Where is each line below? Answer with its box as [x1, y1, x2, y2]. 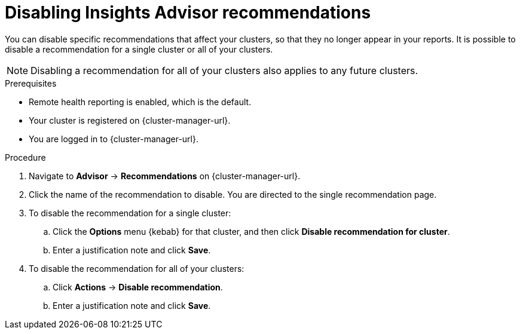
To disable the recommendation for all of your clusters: [29, 263, 244, 274]
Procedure [5, 152, 46, 163]
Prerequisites [5, 78, 57, 88]
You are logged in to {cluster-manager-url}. [29, 133, 198, 144]
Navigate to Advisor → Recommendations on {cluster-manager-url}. [29, 170, 301, 181]
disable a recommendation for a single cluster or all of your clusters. [5, 44, 273, 54]
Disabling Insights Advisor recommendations [5, 2, 371, 23]
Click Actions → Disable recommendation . [53, 281, 223, 292]
